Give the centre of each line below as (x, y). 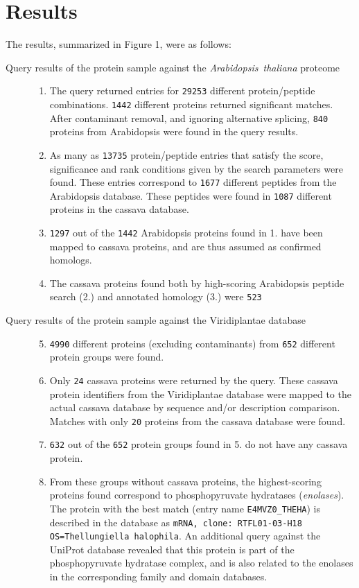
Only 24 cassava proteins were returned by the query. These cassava (194, 380)
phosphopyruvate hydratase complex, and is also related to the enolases (201, 563)
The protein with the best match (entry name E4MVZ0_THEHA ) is (185, 508)
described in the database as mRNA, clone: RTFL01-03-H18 (176, 522)
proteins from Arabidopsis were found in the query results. (174, 131)
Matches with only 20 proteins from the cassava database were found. (198, 421)
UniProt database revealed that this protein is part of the (172, 549)
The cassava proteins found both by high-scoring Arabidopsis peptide (197, 283)
